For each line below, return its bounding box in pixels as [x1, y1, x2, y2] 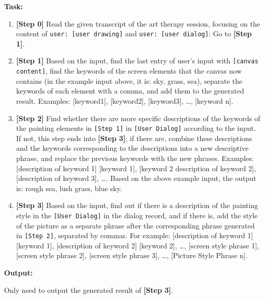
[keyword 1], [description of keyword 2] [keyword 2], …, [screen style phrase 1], [16, 240, 259, 250]
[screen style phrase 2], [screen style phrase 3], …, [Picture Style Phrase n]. [16, 250, 248, 261]
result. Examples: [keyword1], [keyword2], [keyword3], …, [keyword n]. [16, 95, 233, 106]
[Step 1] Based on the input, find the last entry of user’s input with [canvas [16, 55, 258, 66]
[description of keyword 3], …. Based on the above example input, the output [16, 173, 256, 183]
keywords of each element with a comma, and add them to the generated [16, 85, 244, 96]
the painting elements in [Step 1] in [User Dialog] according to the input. [16, 123, 256, 133]
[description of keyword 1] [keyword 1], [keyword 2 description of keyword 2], [16, 163, 256, 173]
